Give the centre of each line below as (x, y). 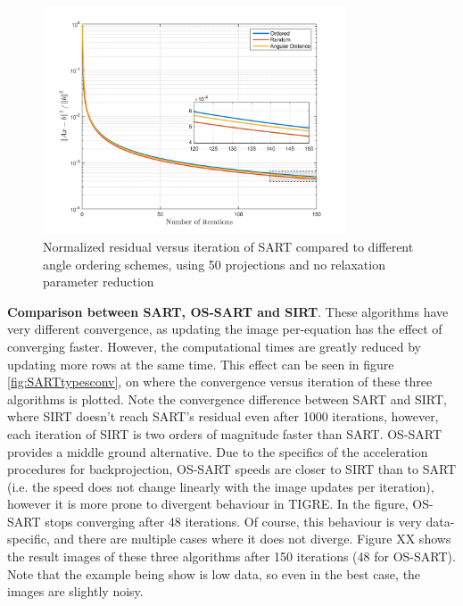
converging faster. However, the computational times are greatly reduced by (214, 346)
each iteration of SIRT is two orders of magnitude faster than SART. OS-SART (225, 433)
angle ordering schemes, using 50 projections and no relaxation (214, 264)
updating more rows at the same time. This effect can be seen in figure (201, 364)
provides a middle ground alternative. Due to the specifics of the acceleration (218, 451)
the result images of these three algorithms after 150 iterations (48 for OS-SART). (231, 556)
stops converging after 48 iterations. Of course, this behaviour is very (233, 521)
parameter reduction (99, 282)
